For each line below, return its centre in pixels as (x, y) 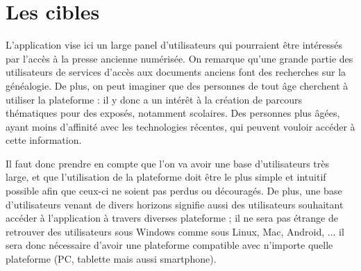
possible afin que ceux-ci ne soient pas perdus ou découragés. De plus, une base (174, 191)
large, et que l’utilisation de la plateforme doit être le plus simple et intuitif (166, 177)
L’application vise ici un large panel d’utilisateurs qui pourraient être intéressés (174, 45)
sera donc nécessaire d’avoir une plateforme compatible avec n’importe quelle (169, 245)
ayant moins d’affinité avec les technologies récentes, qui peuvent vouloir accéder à (180, 126)
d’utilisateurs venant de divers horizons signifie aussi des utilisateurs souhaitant (175, 204)
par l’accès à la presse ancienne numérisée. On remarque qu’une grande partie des (179, 58)
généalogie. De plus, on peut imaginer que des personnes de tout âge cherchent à (177, 85)
